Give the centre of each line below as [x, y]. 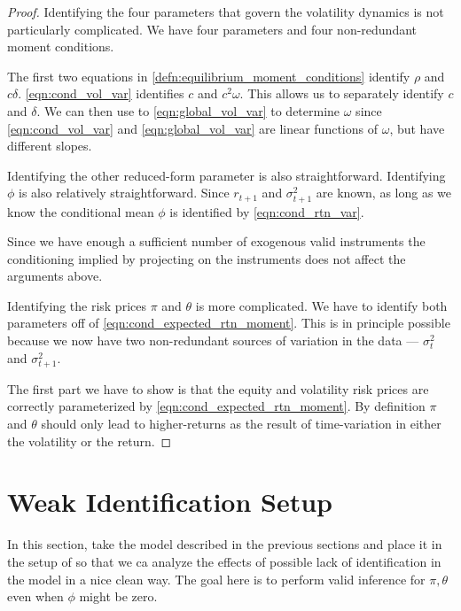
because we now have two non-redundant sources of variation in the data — [213, 340]
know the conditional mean [81, 211]
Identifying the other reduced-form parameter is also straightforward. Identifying [227, 175]
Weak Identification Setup [170, 502]
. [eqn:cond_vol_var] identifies [101, 93]
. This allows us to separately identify [342, 93]
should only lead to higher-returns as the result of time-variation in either [241, 423]
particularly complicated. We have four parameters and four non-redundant [212, 29]
